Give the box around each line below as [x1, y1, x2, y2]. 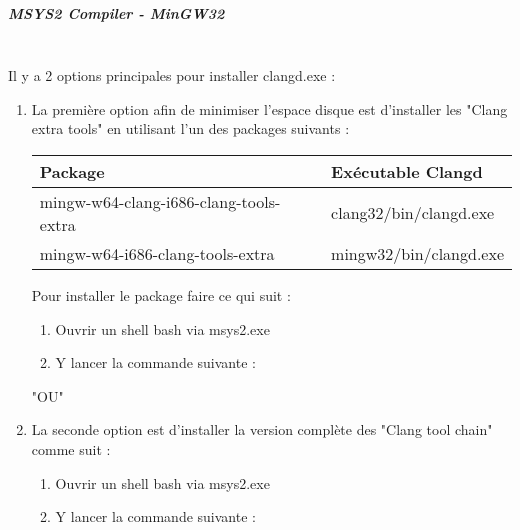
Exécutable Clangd [331, 159, 483, 183]
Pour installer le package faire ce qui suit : [31, 284, 291, 305]
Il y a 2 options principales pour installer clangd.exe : [8, 65, 336, 86]
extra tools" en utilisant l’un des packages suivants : [31, 118, 350, 139]
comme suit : [31, 438, 111, 459]
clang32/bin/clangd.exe [331, 201, 495, 225]
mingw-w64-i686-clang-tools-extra [39, 241, 275, 265]
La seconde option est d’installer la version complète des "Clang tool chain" [31, 419, 493, 440]
